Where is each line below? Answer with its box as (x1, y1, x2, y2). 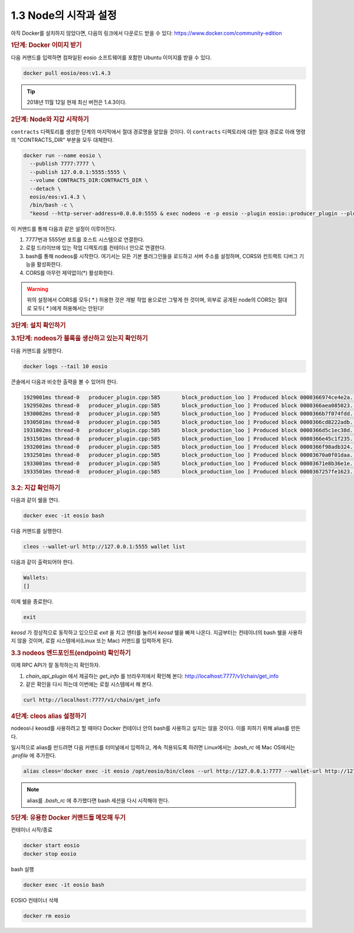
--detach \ (29, 185, 61, 192)
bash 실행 (11, 866, 34, 873)
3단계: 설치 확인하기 (11, 321, 66, 330)
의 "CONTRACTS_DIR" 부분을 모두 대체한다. (11, 136, 114, 143)
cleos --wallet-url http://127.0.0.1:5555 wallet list (23, 544, 185, 550)
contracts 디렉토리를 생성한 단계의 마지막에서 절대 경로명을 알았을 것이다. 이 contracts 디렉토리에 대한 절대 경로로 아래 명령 (11, 128, 306, 135)
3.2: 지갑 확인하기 (11, 484, 60, 492)
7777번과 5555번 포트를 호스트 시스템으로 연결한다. (25, 236, 145, 243)
